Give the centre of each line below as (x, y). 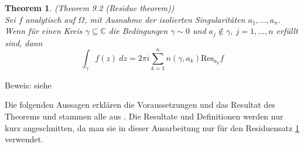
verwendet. (24, 139)
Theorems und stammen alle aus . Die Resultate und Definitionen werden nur (144, 116)
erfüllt (287, 31)
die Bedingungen (138, 31)
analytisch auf (50, 19)
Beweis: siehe (28, 85)
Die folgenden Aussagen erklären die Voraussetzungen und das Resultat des (140, 105)
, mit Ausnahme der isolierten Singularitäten (165, 19)
